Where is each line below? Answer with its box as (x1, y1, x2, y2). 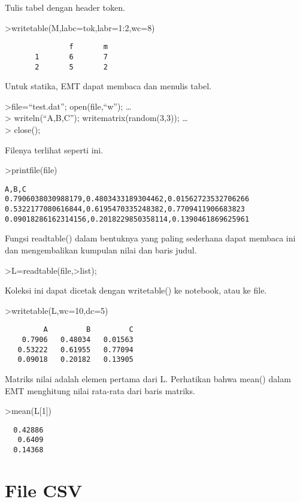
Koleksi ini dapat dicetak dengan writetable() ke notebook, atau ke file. (5, 284, 267, 297)
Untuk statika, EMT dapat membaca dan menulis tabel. (5, 80, 211, 92)
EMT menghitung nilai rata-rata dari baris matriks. (5, 384, 195, 397)
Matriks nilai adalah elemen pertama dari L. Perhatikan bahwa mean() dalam (5, 372, 291, 385)
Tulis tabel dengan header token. (5, 1, 125, 13)
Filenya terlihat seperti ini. (5, 143, 104, 156)
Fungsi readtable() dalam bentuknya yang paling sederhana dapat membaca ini (5, 232, 296, 244)
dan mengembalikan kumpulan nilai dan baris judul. (5, 243, 197, 256)
